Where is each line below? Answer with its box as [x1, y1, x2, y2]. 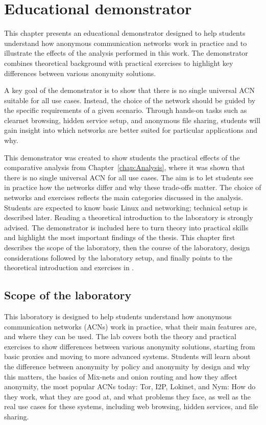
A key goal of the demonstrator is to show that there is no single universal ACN [4, 85, 255, 96]
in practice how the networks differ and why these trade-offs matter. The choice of [4, 182, 261, 193]
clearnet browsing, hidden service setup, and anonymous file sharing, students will [4, 114, 260, 125]
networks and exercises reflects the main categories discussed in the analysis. [4, 192, 243, 203]
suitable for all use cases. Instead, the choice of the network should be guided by [4, 95, 256, 105]
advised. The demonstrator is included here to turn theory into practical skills [4, 222, 249, 232]
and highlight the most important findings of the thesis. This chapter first [4, 232, 235, 243]
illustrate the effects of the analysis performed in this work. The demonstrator [4, 48, 248, 58]
